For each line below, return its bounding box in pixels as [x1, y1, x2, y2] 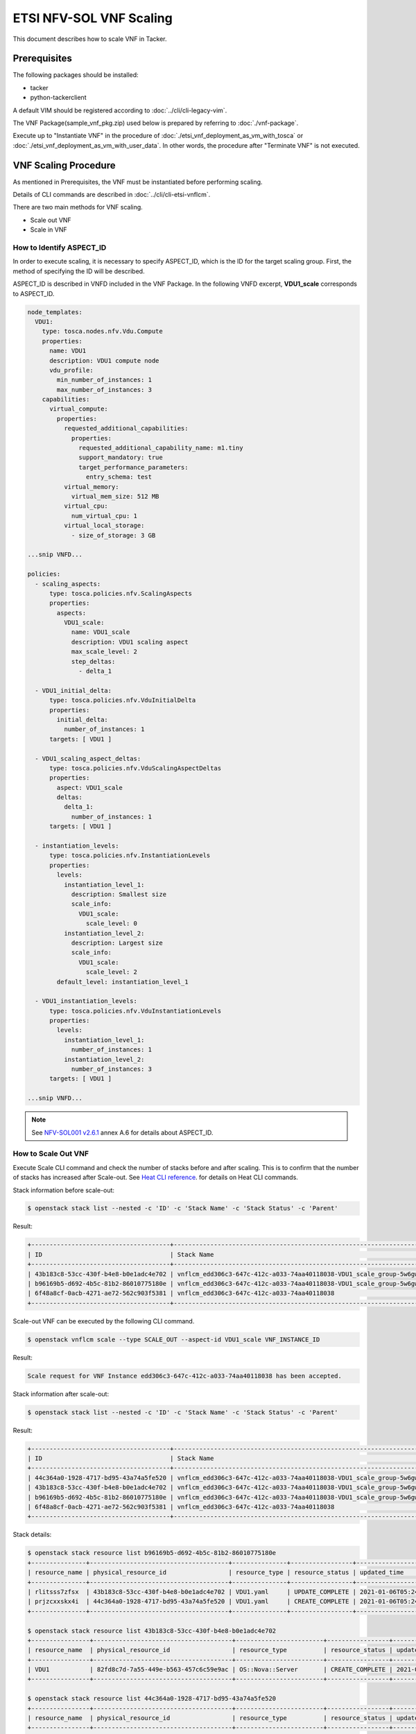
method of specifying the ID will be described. [12, 267, 145, 275]
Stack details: [12, 1530, 52, 1539]
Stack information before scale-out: [12, 1186, 114, 1194]
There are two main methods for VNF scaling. [12, 203, 144, 212]
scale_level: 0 [85, 920, 138, 927]
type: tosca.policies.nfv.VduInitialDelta [49, 696, 196, 704]
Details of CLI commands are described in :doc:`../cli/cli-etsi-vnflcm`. [12, 191, 211, 199]
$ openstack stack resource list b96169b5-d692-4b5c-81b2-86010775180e [27, 1549, 277, 1557]
